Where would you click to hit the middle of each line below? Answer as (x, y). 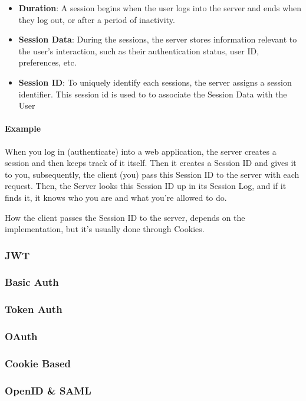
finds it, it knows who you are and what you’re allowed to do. (116, 197)
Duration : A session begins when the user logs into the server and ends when (160, 8)
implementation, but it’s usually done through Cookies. (105, 229)
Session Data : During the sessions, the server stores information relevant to (158, 39)
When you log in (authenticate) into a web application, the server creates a (141, 151)
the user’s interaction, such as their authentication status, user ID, (139, 50)
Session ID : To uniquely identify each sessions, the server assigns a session (155, 82)
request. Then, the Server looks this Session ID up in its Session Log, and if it (146, 186)
